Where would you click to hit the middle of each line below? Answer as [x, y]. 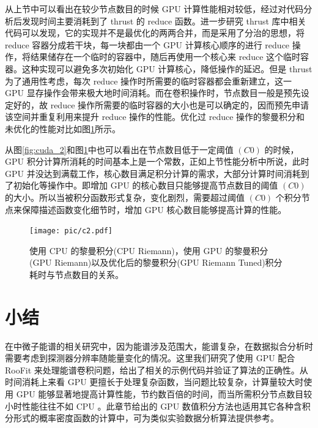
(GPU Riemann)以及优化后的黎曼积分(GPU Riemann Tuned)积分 [156, 262]
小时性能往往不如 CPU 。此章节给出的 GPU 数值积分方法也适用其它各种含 [153, 406]
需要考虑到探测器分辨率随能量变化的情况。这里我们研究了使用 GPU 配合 [150, 358]
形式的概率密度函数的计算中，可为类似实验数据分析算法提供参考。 [146, 418]
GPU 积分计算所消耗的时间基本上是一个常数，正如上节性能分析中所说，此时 [157, 161]
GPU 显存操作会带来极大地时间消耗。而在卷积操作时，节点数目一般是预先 [153, 93]
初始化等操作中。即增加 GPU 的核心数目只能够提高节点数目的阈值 [146, 185]
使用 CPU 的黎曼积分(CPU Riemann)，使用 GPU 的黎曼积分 [149, 250]
